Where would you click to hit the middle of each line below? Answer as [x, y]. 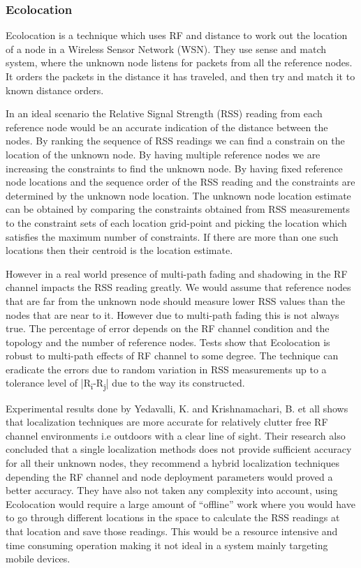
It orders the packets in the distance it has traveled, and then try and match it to [180, 76]
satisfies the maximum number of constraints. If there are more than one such [172, 236]
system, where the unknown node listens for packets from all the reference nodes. [179, 62]
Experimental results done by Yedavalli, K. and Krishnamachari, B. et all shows [177, 408]
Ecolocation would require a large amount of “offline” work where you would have [180, 503]
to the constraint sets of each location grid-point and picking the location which [176, 222]
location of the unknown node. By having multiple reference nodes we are [163, 154]
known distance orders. [55, 90]
